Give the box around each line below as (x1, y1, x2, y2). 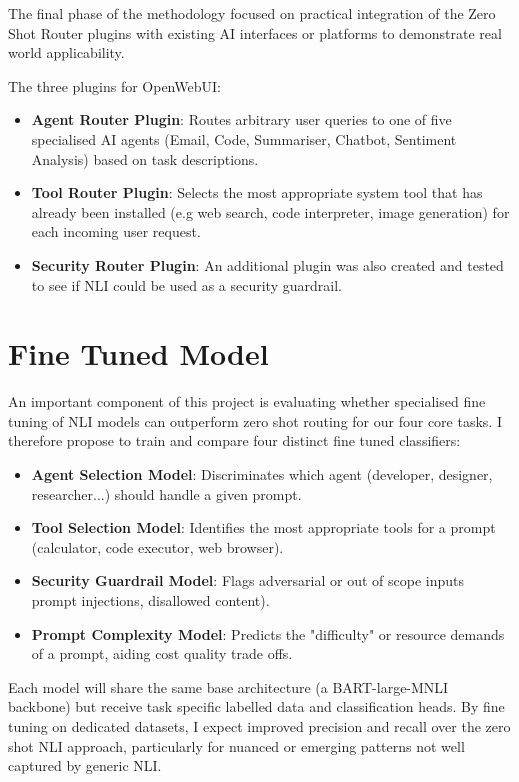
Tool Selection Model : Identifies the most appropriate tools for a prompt (31, 517, 496, 538)
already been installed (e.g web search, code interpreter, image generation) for (31, 201, 510, 222)
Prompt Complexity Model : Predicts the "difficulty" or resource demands (31, 623, 505, 644)
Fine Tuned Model (8, 333, 269, 374)
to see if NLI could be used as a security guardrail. (31, 274, 342, 295)
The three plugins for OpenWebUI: (8, 75, 221, 96)
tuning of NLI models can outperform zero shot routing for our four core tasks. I (8, 410, 502, 431)
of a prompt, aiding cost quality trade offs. (31, 643, 293, 664)
